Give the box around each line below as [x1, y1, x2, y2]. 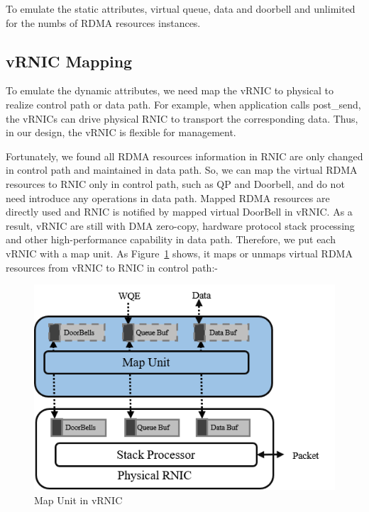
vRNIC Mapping [6, 50, 133, 72]
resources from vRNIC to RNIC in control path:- [6, 260, 218, 274]
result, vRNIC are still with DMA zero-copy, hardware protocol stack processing [6, 218, 355, 233]
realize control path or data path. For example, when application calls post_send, [6, 96, 361, 111]
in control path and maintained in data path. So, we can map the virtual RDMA [6, 162, 358, 177]
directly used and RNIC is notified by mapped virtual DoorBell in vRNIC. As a [6, 204, 353, 219]
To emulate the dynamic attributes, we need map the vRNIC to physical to [6, 83, 334, 98]
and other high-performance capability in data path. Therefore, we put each [6, 232, 336, 247]
